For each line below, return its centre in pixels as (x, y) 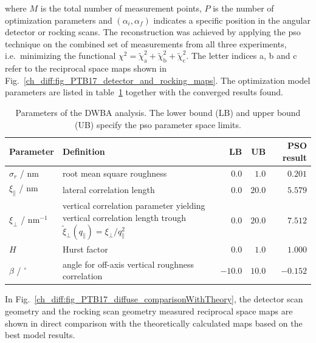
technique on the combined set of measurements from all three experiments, (146, 43)
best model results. (40, 335)
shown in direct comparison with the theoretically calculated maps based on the (154, 323)
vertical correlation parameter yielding (134, 205)
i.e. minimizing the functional (60, 56)
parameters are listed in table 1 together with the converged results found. (144, 92)
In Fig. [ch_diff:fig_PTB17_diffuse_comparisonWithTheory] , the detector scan (154, 299)
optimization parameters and (59, 20)
